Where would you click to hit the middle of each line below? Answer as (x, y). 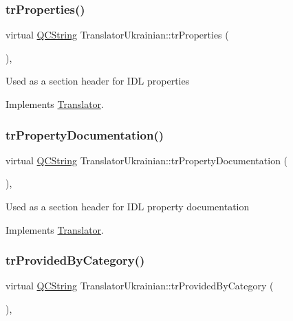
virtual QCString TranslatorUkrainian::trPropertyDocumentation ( (147, 160)
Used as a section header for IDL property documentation (128, 206)
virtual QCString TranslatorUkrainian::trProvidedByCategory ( (140, 286)
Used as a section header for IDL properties (98, 81)
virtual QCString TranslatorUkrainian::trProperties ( (117, 35)
